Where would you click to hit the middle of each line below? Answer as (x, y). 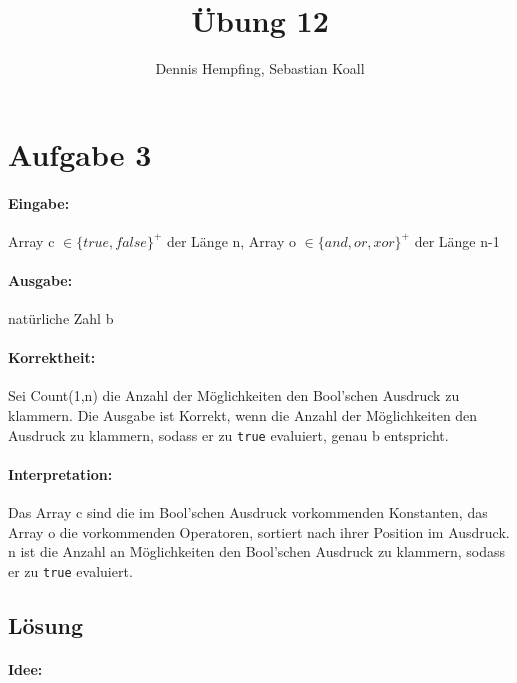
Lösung (46, 624)
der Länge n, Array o (231, 240)
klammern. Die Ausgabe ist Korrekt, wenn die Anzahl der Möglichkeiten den (243, 415)
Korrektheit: (52, 357)
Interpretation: (60, 473)
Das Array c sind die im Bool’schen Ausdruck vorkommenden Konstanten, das (248, 512)
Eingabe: (39, 202)
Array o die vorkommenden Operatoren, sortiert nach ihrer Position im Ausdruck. (259, 531)
